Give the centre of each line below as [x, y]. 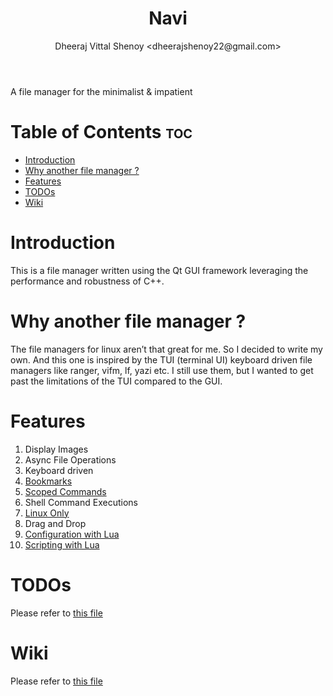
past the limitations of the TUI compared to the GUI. [116, 381]
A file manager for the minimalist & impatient [101, 91]
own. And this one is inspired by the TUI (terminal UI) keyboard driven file [161, 359]
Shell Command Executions [81, 502]
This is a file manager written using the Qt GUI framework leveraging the [159, 270]
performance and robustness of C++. [87, 281]
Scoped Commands [65, 491]
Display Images [56, 449]
